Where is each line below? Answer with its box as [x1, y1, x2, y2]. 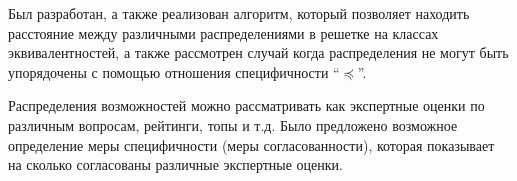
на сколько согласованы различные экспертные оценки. [8, 154, 343, 175]
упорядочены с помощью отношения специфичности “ [8, 61, 340, 82]
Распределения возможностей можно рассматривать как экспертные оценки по [8, 95, 485, 116]
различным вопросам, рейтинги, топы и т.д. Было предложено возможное [8, 114, 458, 135]
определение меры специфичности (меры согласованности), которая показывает [8, 134, 495, 155]
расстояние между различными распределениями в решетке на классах [8, 22, 439, 43]
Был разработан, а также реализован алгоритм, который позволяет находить [8, 3, 470, 23]
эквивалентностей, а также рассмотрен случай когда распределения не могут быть [8, 42, 509, 63]
